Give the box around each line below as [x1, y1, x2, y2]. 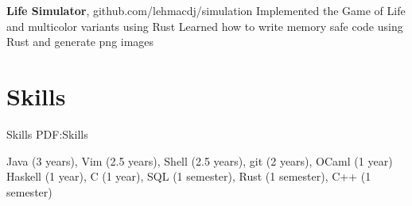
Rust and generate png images [6, 33, 154, 50]
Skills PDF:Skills [6, 125, 88, 142]
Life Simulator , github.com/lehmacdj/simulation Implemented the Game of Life [6, 2, 406, 18]
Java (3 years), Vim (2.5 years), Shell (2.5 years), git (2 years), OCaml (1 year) [6, 152, 393, 169]
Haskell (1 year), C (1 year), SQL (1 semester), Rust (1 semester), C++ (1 [6, 168, 371, 185]
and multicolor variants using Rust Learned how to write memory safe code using [6, 17, 403, 34]
